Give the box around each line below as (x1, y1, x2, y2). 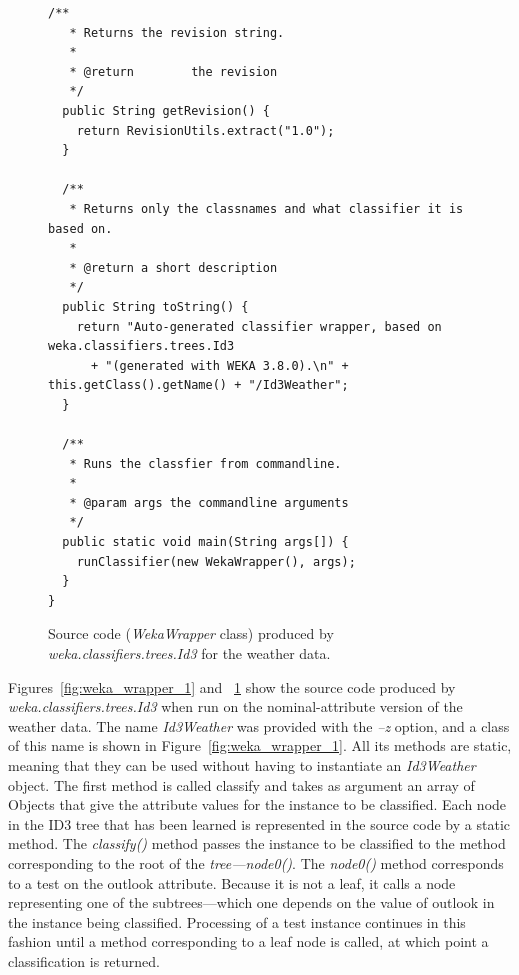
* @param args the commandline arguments (69, 495, 349, 510)
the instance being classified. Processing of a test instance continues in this (8, 911, 466, 932)
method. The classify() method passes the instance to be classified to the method (8, 833, 506, 854)
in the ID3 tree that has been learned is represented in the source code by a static (8, 813, 510, 834)
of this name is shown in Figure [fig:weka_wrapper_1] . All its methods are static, (8, 735, 512, 756)
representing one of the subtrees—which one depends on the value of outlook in (8, 892, 495, 913)
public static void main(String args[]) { (62, 535, 349, 550)
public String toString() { (62, 299, 249, 314)
